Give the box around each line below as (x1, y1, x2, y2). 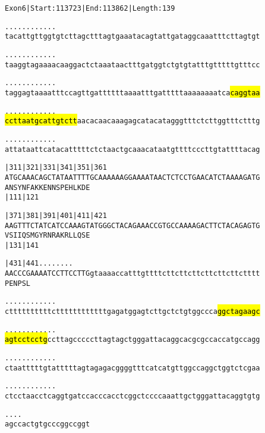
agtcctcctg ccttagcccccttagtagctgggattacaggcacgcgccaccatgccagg (5, 335, 260, 344)
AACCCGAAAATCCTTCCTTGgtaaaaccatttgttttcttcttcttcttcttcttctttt (5, 269, 260, 278)
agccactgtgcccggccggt (5, 420, 90, 429)
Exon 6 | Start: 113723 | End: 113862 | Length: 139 (5, 4, 175, 13)
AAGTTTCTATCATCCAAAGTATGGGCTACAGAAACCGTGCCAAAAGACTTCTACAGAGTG (5, 221, 260, 230)
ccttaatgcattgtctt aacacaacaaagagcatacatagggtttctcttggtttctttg (5, 117, 260, 126)
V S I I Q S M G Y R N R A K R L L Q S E (5, 231, 90, 240)
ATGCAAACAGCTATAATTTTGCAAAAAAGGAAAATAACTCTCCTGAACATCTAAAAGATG (5, 173, 260, 182)
